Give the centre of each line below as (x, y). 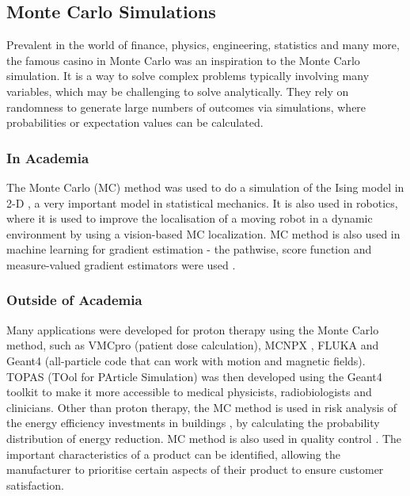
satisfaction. (35, 485)
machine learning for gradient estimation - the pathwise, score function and (189, 249)
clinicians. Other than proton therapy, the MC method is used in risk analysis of (201, 407)
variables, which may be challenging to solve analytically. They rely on (178, 91)
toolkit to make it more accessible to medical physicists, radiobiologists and (189, 392)
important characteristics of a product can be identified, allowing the (173, 454)
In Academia (48, 157)
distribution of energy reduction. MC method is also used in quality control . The (204, 438)
